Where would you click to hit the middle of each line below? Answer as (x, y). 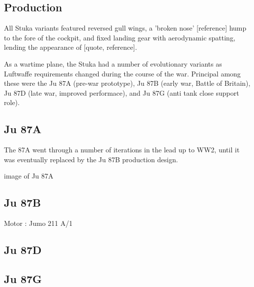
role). (12, 102)
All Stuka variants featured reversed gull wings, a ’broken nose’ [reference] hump (125, 28)
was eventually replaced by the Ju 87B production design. (91, 159)
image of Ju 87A (29, 176)
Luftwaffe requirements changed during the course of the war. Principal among (122, 73)
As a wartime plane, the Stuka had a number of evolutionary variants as (113, 63)
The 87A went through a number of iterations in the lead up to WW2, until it (122, 150)
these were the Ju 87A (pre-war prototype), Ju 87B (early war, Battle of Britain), (127, 83)
